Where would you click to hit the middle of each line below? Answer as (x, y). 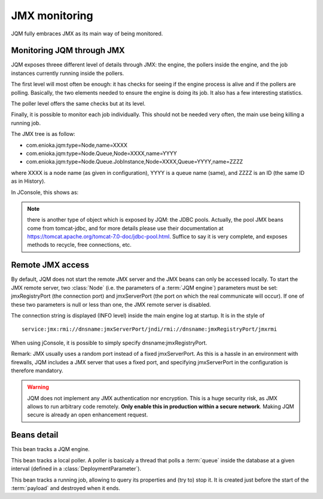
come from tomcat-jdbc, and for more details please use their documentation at (125, 228)
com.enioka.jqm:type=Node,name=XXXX (77, 145)
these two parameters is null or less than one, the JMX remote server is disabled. (111, 304)
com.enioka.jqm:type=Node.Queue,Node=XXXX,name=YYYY (102, 153)
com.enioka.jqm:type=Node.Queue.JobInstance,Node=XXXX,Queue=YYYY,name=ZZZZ (135, 162)
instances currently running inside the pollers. (68, 73)
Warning (38, 387)
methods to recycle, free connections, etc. (79, 245)
